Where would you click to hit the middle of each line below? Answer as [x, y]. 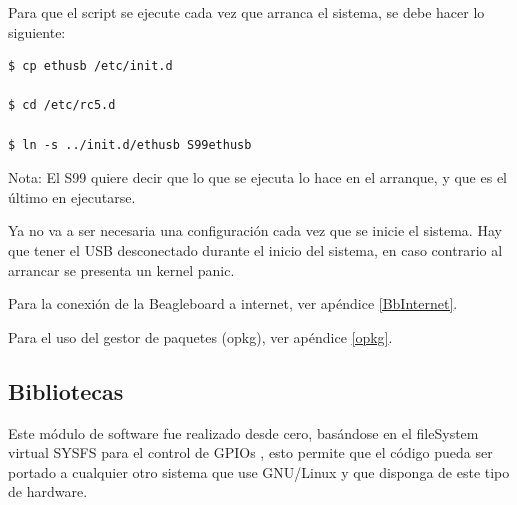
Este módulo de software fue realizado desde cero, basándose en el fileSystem [243, 432]
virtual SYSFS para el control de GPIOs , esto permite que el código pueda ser [250, 452]
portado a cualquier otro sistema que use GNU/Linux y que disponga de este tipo [259, 471]
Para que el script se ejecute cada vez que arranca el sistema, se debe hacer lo [246, 12]
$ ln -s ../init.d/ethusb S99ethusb [130, 144]
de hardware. [48, 491]
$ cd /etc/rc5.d [62, 105]
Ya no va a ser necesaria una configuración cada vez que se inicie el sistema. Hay [255, 230]
